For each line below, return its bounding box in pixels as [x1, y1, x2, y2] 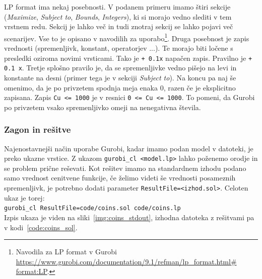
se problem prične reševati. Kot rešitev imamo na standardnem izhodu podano [4, 162, 246, 173]
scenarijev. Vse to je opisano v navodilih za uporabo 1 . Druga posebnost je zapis [4, 31, 249, 43]
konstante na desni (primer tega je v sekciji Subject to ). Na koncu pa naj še [4, 72, 236, 82]
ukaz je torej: [4, 192, 45, 203]
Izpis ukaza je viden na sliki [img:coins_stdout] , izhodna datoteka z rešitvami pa [4, 212, 254, 222]
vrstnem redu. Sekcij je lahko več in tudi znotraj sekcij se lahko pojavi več [4, 21, 233, 32]
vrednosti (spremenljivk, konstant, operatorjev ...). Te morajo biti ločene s [4, 43, 233, 53]
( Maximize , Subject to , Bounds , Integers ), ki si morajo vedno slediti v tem [4, 11, 232, 22]
